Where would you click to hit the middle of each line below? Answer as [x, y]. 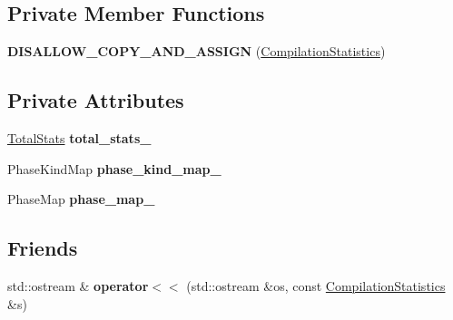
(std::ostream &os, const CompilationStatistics [316, 285]
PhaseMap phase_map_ [81, 199]
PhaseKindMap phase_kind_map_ [114, 168]
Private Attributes [96, 100]
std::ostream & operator [78, 285]
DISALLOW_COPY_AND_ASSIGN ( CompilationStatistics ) [197, 51]
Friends [43, 248]
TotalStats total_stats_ [79, 138]
